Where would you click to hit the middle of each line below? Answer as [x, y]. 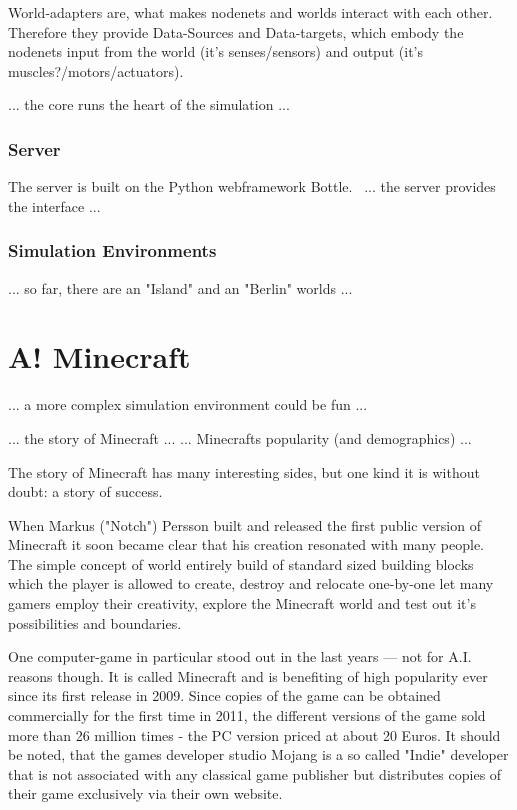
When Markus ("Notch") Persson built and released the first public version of [244, 524]
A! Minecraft [99, 356]
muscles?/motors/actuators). [96, 70]
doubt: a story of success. [85, 491]
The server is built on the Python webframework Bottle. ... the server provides [252, 186]
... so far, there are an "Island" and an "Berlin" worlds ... [180, 287]
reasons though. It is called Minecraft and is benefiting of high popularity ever [248, 675]
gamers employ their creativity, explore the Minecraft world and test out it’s [242, 603]
